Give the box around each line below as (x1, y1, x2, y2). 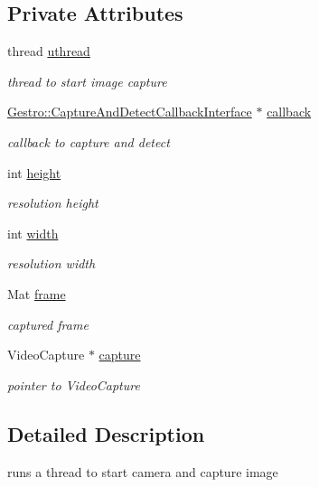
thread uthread (7, 42, 90, 61)
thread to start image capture (7, 71, 167, 90)
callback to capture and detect (7, 132, 170, 151)
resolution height (7, 193, 99, 212)
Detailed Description (7, 419, 205, 447)
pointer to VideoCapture (7, 375, 140, 394)
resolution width (7, 254, 96, 273)
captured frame (7, 314, 89, 333)
